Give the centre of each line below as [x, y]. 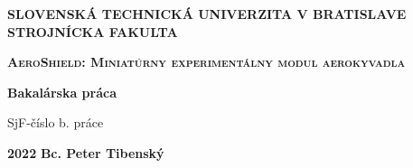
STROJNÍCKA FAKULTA [93, 31]
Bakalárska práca [62, 92]
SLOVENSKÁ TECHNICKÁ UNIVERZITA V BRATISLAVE [207, 14]
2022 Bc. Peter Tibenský [86, 152]
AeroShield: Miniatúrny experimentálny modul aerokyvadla [206, 62]
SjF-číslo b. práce [56, 122]
